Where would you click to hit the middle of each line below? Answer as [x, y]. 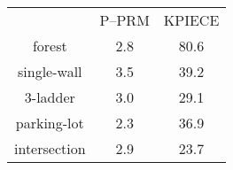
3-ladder [50, 97]
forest [50, 46]
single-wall [50, 71]
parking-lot [50, 123]
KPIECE [191, 20]
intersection [50, 148]
